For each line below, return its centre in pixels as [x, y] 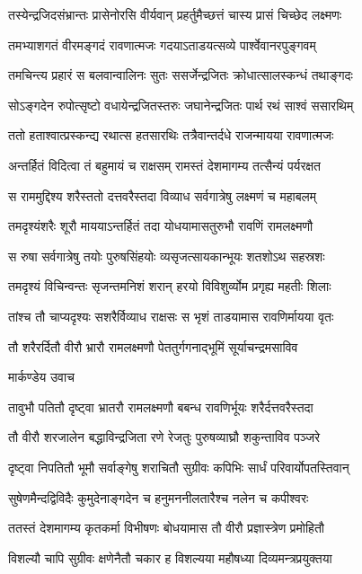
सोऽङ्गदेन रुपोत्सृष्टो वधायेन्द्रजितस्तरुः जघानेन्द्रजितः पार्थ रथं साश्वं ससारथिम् [181, 105]
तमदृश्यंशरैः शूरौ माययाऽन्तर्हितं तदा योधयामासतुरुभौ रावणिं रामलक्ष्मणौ [161, 226]
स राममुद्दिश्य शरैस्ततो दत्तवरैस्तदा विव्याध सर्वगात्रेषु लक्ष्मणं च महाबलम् [162, 195]
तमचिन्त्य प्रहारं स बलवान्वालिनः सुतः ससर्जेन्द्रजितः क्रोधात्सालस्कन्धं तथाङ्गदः [181, 75]
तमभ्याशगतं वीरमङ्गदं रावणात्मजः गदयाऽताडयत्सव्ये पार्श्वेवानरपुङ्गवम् [162, 44]
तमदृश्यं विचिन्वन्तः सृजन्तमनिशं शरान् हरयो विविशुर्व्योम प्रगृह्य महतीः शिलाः [170, 286]
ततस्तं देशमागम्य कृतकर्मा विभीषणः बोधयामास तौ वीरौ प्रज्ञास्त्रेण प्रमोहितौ [166, 528]
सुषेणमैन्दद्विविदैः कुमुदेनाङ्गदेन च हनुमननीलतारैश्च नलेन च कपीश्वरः [159, 497]
